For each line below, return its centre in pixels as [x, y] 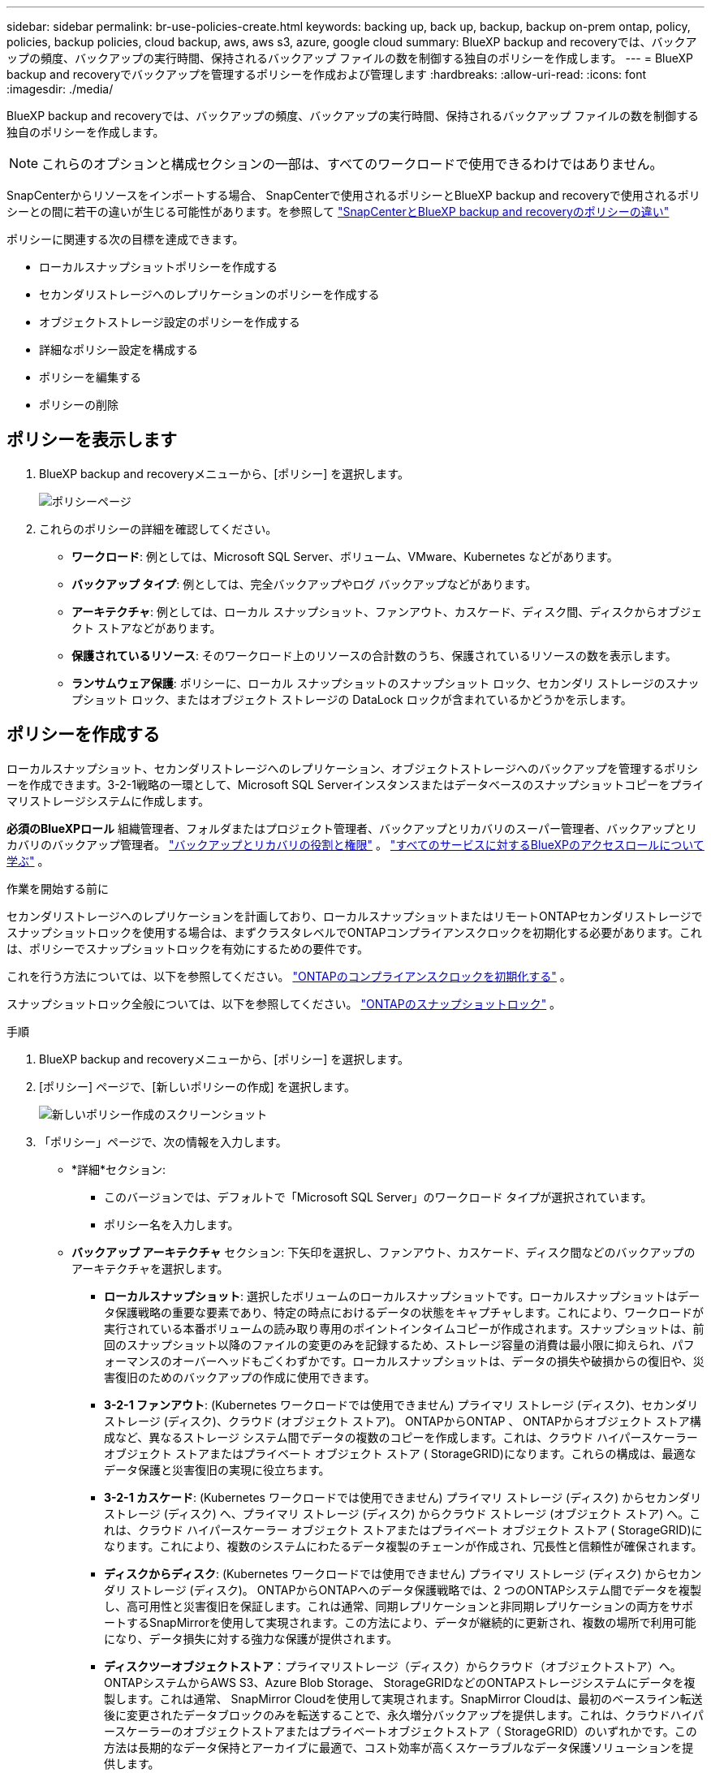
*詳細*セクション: [119, 1169]
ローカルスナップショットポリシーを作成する [158, 267]
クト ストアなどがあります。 [147, 628]
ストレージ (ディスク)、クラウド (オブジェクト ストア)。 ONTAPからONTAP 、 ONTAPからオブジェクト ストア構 [403, 1421]
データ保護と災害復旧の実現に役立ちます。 [217, 1469]
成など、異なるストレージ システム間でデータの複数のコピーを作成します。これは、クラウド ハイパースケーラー [401, 1437]
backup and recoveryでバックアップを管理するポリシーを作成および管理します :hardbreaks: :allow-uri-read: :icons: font [327, 74]
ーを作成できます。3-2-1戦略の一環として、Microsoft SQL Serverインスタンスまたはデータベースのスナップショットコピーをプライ [355, 784]
